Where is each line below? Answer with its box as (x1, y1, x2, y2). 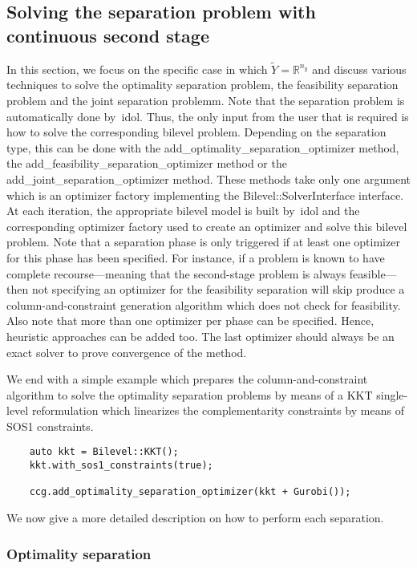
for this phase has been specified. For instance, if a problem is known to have (6, 249, 385, 266)
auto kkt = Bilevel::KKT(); (29, 446, 179, 458)
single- (376, 386, 408, 403)
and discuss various (312, 60, 407, 77)
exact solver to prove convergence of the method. (6, 343, 247, 360)
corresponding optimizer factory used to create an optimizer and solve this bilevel (6, 217, 407, 234)
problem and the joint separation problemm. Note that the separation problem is (6, 92, 405, 108)
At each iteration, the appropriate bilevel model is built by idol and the (6, 202, 360, 219)
